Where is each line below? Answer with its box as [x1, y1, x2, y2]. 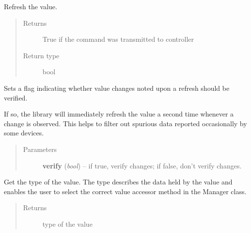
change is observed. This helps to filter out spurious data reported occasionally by [4, 118, 247, 128]
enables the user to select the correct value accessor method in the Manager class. [4, 186, 247, 196]
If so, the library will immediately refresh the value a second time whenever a [4, 109, 234, 119]
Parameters [23, 144, 57, 154]
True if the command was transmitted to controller [42, 34, 194, 44]
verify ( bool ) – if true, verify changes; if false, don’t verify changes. [42, 160, 242, 170]
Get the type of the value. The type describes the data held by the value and [4, 177, 233, 187]
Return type [23, 50, 60, 60]
